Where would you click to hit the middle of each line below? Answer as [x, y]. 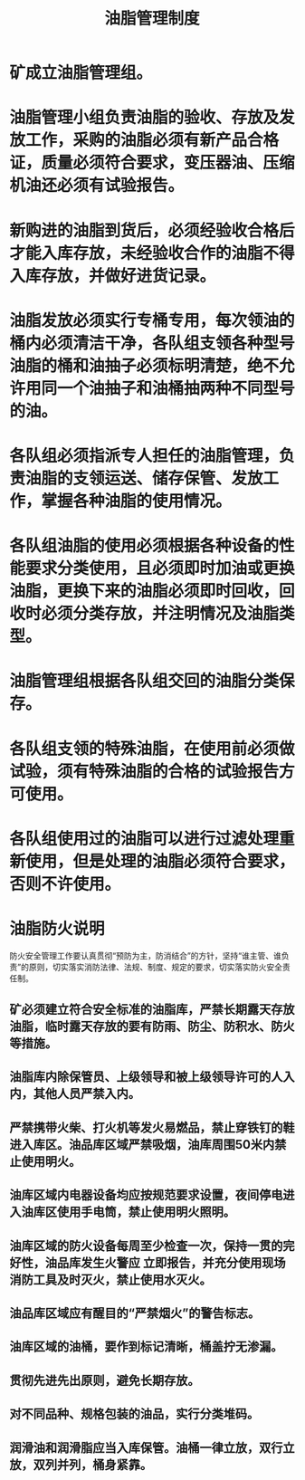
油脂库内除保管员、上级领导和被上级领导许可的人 [146, 1077]
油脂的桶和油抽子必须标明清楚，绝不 [144, 365]
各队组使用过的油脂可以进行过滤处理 [144, 839]
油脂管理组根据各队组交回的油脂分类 [144, 681]
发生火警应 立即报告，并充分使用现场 [183, 1262]
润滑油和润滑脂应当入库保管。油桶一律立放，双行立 [152, 1448]
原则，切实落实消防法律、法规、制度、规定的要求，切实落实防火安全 [156, 967]
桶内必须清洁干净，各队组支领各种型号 [152, 343]
